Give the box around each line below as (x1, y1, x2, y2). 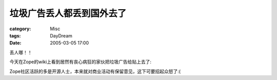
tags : (9, 32, 21, 38)
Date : (9, 40, 22, 46)
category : (9, 26, 31, 32)
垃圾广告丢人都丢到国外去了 (9, 8, 127, 19)
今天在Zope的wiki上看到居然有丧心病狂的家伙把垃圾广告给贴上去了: (9, 59, 151, 65)
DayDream (50, 32, 73, 38)
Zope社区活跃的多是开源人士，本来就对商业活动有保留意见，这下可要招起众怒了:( (9, 68, 181, 74)
